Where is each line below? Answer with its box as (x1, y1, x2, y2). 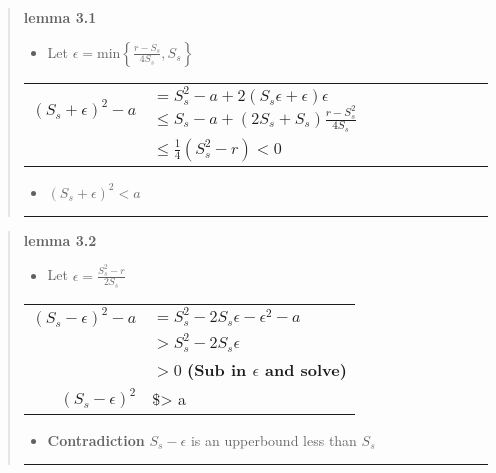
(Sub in (186, 357, 247, 381)
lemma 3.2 (23, 229, 97, 250)
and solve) (265, 357, 347, 381)
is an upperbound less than (190, 429, 357, 450)
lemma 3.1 (23, 7, 97, 27)
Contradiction (47, 429, 145, 450)
